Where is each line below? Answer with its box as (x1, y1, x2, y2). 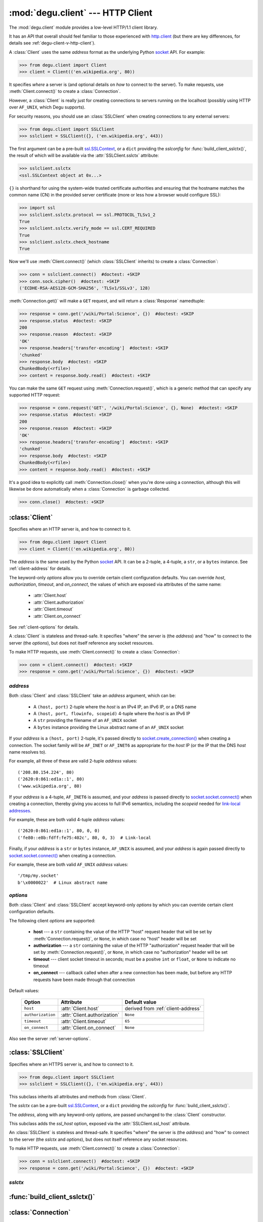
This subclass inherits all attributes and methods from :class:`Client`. (9, 1093, 147, 1099)
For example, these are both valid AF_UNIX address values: (9, 862, 129, 868)
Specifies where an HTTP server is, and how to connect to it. (9, 526, 131, 532)
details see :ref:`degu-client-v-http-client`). (9, 40, 96, 46)
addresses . (9, 807, 32, 813)
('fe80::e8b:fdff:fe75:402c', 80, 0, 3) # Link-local (18, 835, 151, 840)
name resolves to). (9, 749, 46, 755)
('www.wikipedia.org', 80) (18, 783, 82, 789)
